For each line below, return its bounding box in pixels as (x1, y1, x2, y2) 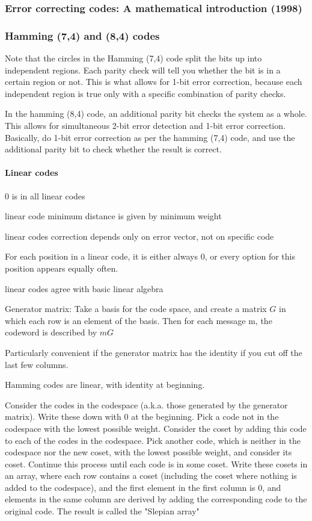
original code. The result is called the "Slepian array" (5, 505, 200, 517)
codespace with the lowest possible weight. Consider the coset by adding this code (5, 422, 307, 434)
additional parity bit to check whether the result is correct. (5, 143, 222, 155)
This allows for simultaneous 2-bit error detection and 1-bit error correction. (5, 119, 286, 132)
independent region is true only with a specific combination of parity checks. (5, 87, 286, 99)
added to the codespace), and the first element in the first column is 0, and (5, 481, 281, 493)
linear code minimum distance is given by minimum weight (5, 210, 222, 222)
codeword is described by (5, 326, 97, 338)
